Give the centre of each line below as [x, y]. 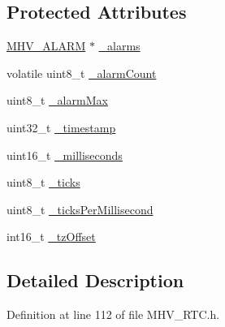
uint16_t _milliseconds [65, 155]
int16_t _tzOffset [51, 237]
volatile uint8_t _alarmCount [82, 73]
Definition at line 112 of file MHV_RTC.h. [113, 314]
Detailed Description [95, 280]
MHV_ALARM [46, 46]
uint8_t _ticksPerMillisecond [80, 209]
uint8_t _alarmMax [57, 100]
